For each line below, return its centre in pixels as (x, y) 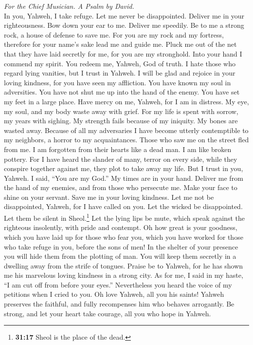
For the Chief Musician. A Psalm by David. (69, 6)
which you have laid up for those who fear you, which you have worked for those (124, 237)
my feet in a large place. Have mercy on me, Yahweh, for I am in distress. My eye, (126, 101)
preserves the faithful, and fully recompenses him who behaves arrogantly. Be (119, 304)
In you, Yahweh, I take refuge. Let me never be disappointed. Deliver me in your (124, 15)
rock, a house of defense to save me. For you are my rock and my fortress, (114, 34)
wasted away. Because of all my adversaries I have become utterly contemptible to (126, 130)
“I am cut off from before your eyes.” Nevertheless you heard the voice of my (118, 284)
